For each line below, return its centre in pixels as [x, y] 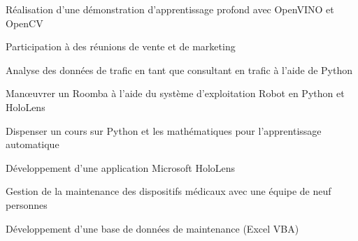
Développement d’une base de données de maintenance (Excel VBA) [152, 228]
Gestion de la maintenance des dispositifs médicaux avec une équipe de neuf [169, 191]
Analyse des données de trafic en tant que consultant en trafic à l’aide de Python [179, 70]
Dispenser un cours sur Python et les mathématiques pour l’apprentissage [164, 130]
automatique [33, 144]
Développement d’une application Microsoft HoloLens [121, 167]
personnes [27, 204]
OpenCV [24, 23]
